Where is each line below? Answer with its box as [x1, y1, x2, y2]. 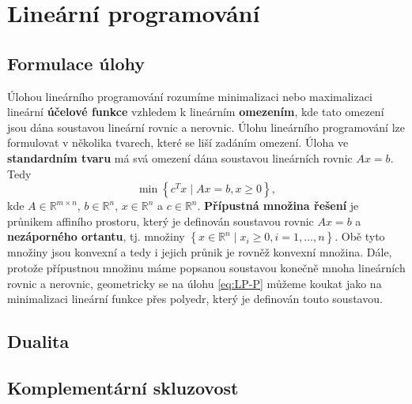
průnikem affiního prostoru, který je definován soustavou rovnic [7, 212, 314, 229]
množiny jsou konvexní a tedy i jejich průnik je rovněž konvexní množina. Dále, [7, 244, 392, 260]
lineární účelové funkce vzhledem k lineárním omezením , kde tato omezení [7, 103, 384, 120]
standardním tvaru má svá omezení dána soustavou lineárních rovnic [7, 149, 353, 166]
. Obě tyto [335, 228, 385, 245]
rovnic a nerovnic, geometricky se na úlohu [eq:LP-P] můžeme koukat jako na [7, 275, 382, 291]
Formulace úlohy [7, 50, 146, 75]
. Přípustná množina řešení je [197, 197, 359, 214]
